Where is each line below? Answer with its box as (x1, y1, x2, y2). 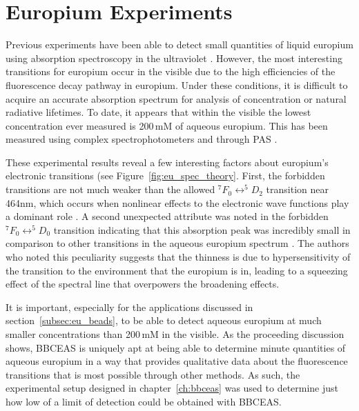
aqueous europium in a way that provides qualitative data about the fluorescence (6, 354, 348, 368)
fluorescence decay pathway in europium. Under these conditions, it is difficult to (6, 77, 348, 92)
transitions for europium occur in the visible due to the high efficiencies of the (6, 64, 336, 79)
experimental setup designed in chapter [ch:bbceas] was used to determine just (6, 381, 339, 395)
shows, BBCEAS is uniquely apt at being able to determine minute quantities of (6, 340, 346, 354)
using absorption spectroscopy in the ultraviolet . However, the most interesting (6, 50, 342, 65)
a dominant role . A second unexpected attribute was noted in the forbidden (6, 209, 329, 223)
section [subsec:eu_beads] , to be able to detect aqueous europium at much (6, 313, 322, 328)
